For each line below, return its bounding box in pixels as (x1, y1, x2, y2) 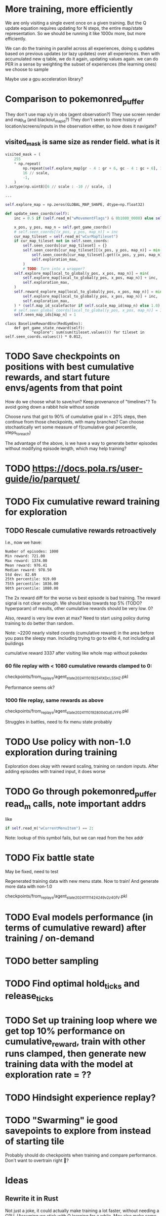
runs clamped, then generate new (5, 1048, 147, 1059)
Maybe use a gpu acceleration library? (5, 76, 83, 82)
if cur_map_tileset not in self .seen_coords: (14, 239, 110, 243)
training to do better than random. (5, 620, 74, 626)
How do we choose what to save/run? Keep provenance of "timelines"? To (5, 399, 157, 405)
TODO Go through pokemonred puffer (5, 786, 157, 799)
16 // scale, (23, 170, 50, 176)
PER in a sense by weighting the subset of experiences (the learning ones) (5, 61, 157, 67)
